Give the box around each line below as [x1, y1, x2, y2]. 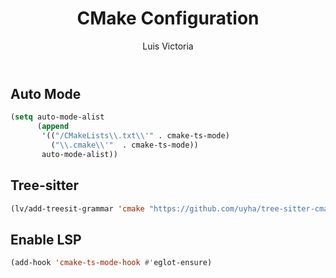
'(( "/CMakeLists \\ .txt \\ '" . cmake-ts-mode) [41, 131, 230, 141]
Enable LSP [10, 231, 82, 248]
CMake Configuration [76, 7, 260, 30]
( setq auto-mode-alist [10, 112, 105, 122]
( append [36, 122, 70, 132]
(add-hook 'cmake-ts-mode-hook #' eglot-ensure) [10, 258, 213, 268]
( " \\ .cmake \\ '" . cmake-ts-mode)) [50, 140, 199, 150]
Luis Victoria [142, 40, 194, 52]
